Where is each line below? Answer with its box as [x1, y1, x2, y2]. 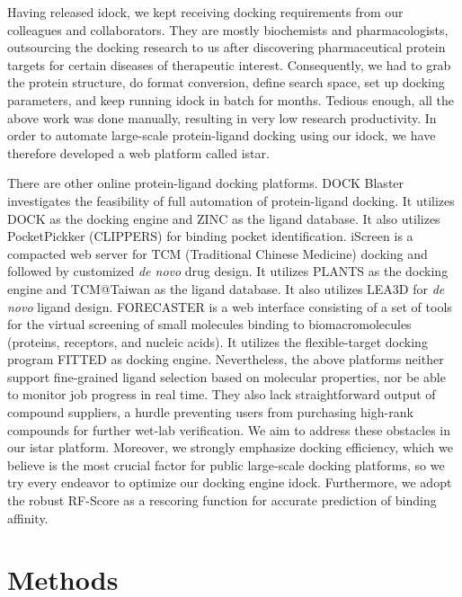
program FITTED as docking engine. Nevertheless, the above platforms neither [7, 350, 444, 369]
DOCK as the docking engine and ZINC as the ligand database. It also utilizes [7, 209, 440, 227]
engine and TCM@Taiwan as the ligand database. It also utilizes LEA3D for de [7, 279, 445, 298]
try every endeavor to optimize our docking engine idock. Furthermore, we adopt [7, 473, 452, 492]
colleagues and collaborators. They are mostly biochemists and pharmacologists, [7, 20, 449, 39]
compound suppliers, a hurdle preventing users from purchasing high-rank [7, 403, 413, 422]
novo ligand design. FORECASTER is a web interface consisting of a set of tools [7, 297, 452, 316]
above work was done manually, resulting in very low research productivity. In [7, 108, 437, 127]
